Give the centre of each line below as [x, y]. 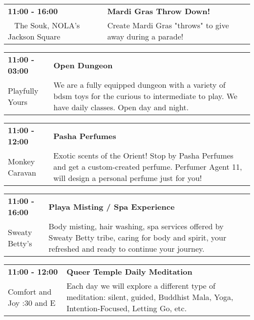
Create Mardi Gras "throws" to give [168, 25]
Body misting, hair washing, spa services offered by [136, 226]
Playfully [23, 90]
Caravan [22, 172]
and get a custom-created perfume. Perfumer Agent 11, [148, 167]
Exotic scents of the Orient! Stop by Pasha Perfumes [143, 155]
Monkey [21, 161]
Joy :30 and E [32, 302]
